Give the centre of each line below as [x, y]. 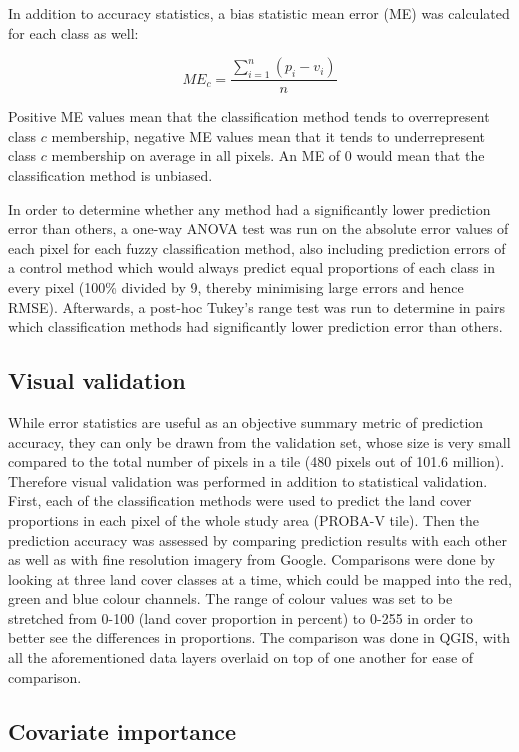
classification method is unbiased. [110, 175]
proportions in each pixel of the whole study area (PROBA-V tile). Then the [244, 519]
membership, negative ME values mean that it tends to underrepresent [268, 135]
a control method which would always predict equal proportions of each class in [251, 267]
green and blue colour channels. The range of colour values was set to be [230, 598]
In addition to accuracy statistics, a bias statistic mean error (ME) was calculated [259, 13]
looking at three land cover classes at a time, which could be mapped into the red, [260, 578]
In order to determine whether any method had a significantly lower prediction [249, 208]
